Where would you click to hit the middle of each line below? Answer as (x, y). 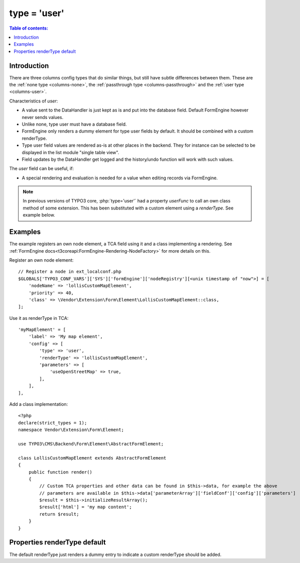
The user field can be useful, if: (42, 169)
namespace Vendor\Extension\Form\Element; (71, 430)
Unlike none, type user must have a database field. (74, 124)
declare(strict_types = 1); (53, 423)
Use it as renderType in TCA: (39, 318)
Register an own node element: (41, 260)
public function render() (60, 472)
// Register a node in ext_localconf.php (70, 272)
